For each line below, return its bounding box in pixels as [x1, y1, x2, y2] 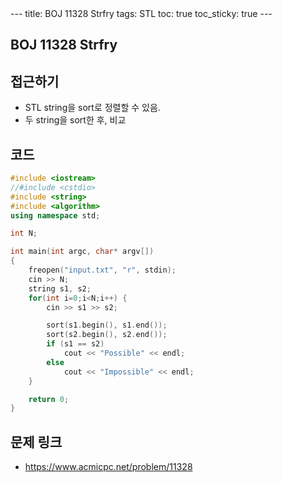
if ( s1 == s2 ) [46, 339, 105, 349]
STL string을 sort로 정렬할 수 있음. [24, 102, 161, 114]
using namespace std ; [10, 210, 101, 221]
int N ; [10, 228, 38, 239]
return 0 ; [28, 394, 70, 404]
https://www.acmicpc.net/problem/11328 [24, 461, 193, 473]
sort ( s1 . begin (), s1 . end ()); [46, 320, 168, 331]
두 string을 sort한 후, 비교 [24, 114, 127, 126]
